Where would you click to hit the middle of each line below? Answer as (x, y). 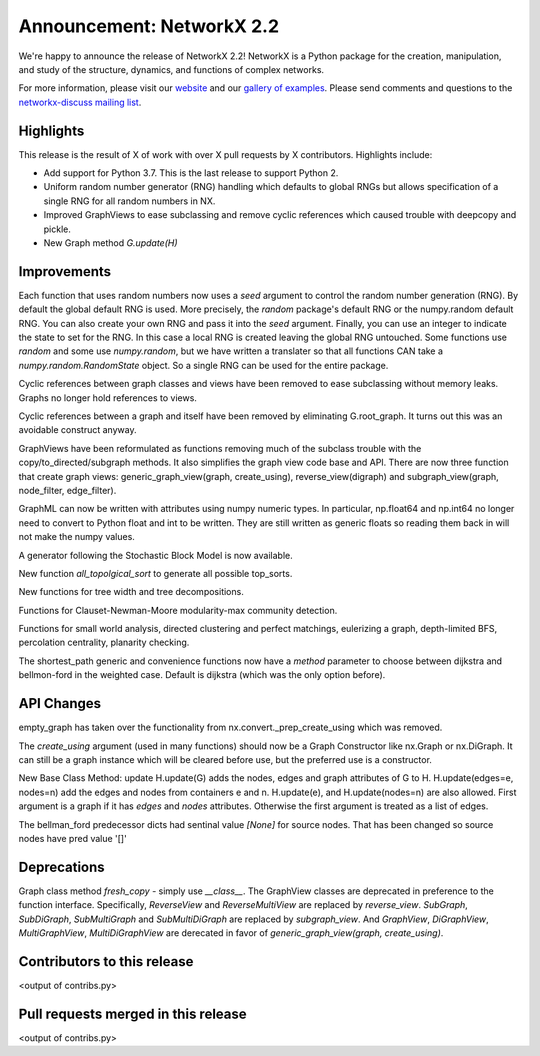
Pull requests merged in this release (132, 1013)
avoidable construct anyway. (77, 430)
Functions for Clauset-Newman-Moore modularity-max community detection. (178, 610)
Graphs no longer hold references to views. (107, 397)
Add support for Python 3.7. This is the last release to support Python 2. (191, 173)
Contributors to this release (106, 961)
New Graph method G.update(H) (111, 242)
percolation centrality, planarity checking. (104, 642)
